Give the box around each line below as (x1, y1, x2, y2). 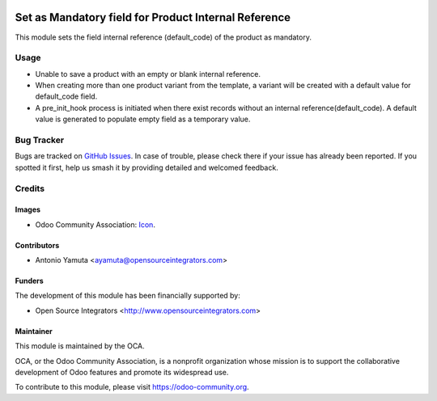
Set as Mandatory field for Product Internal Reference (15, 11, 291, 24)
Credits (15, 183, 45, 194)
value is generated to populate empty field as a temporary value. (35, 114, 251, 125)
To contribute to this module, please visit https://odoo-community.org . (15, 382, 250, 392)
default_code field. (35, 91, 98, 101)
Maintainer (15, 326, 53, 336)
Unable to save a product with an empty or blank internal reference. (35, 69, 261, 78)
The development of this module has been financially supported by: (15, 291, 240, 301)
